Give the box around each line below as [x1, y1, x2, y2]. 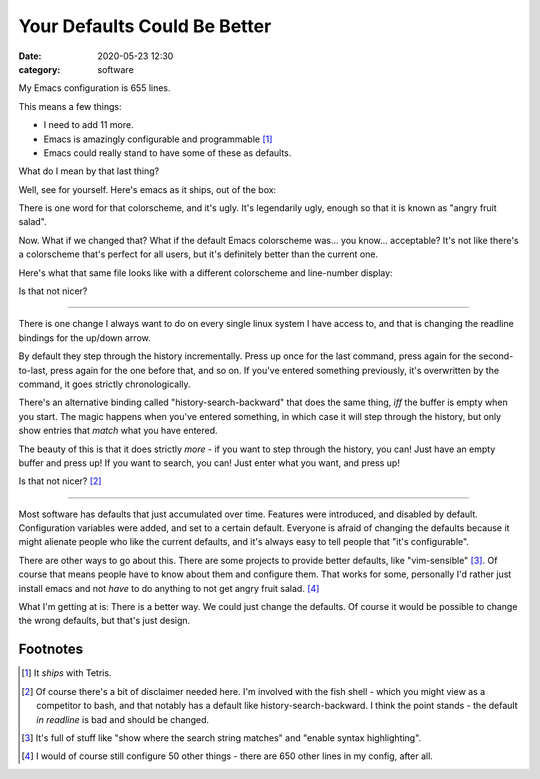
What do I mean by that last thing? [18, 165, 160, 177]
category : [18, 63, 61, 75]
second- [478, 350, 514, 362]
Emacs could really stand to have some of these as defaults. [43, 146, 292, 159]
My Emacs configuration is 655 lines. [18, 82, 171, 94]
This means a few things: [18, 100, 122, 112]
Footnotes [18, 641, 84, 658]
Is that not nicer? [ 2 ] [18, 475, 102, 487]
